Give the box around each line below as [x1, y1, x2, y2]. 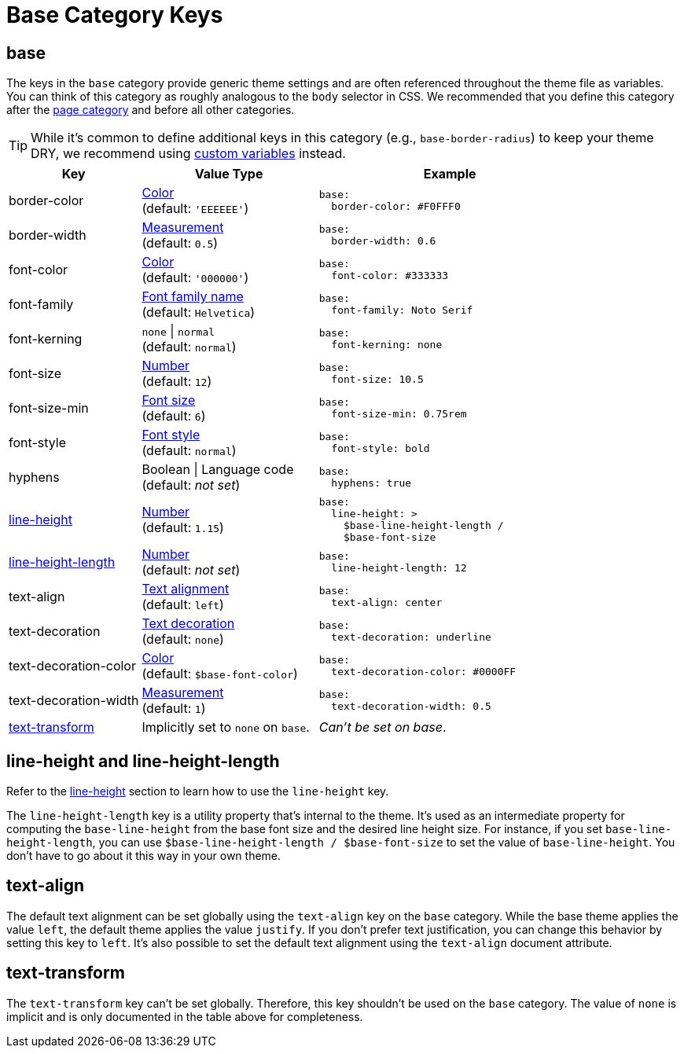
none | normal [142, 323, 215, 340]
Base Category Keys [6, 2, 223, 28]
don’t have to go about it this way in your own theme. [6, 849, 281, 863]
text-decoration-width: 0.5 [331, 700, 491, 713]
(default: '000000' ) [142, 270, 249, 286]
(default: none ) [142, 631, 224, 648]
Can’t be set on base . [318, 719, 447, 736]
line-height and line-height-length [6, 751, 280, 771]
